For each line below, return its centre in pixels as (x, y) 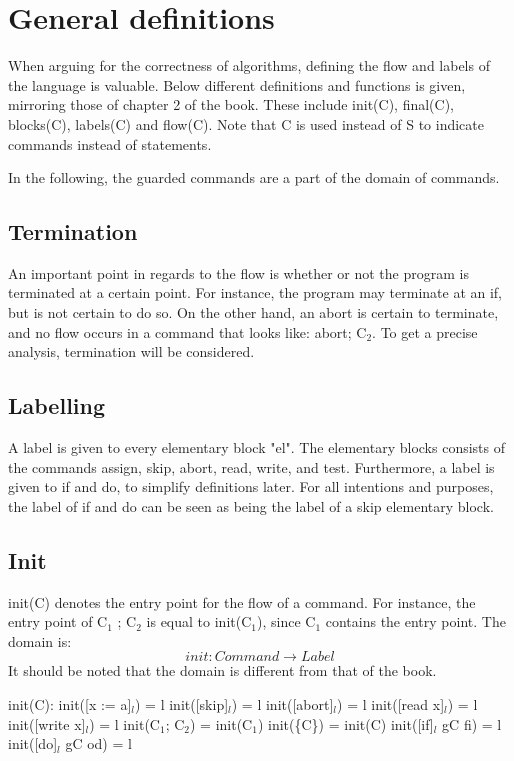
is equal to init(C (199, 621)
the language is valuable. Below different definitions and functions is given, (237, 84)
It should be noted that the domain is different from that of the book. (222, 670)
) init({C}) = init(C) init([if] (345, 723)
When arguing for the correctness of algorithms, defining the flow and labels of (249, 65)
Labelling (57, 405)
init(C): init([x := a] (70, 704)
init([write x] (47, 723)
